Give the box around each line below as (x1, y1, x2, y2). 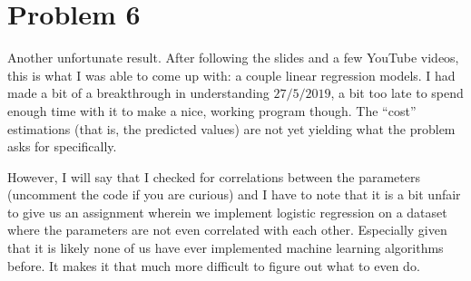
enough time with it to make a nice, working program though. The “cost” (7, 101, 417, 120)
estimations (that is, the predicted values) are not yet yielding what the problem (7, 119, 456, 138)
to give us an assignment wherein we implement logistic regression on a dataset (7, 202, 447, 221)
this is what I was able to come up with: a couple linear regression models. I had (7, 65, 456, 84)
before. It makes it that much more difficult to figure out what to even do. (7, 256, 420, 275)
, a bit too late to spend (330, 83, 464, 102)
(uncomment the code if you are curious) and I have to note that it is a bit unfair (7, 185, 461, 204)
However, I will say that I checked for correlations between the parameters (7, 167, 420, 186)
